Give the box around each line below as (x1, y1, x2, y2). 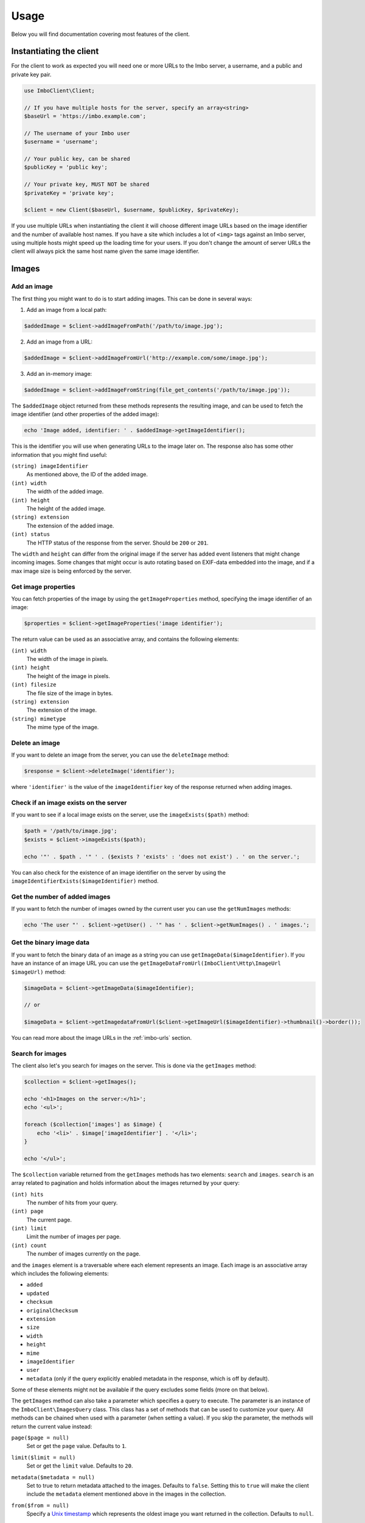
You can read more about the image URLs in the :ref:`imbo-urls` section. (11, 1034, 192, 1042)
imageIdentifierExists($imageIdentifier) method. (11, 877, 159, 885)
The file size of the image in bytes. (26, 689, 113, 697)
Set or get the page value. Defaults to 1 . (26, 1443, 127, 1450)
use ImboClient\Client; (24, 87, 96, 94)
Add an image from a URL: (26, 338, 93, 345)
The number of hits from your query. (26, 1199, 118, 1206)
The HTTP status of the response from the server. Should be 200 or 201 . (26, 539, 209, 546)
